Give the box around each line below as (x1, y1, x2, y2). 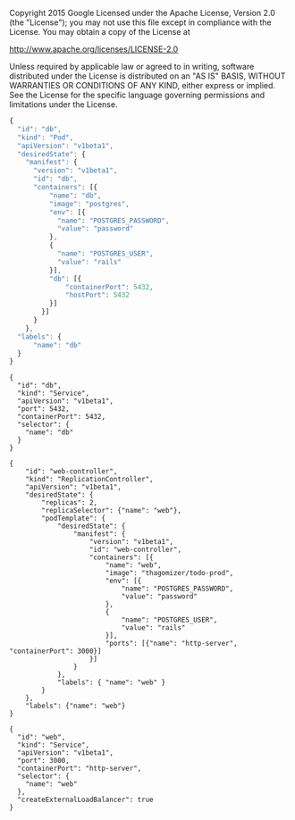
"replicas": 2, (41, 498, 98, 507)
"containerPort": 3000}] (9, 647, 102, 656)
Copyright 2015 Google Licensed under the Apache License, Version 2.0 (9, 8, 275, 18)
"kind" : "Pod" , (17, 133, 74, 142)
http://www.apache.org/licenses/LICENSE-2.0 (9, 44, 179, 54)
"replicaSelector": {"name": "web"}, (41, 506, 181, 515)
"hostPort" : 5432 (65, 290, 130, 300)
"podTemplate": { (41, 514, 105, 523)
